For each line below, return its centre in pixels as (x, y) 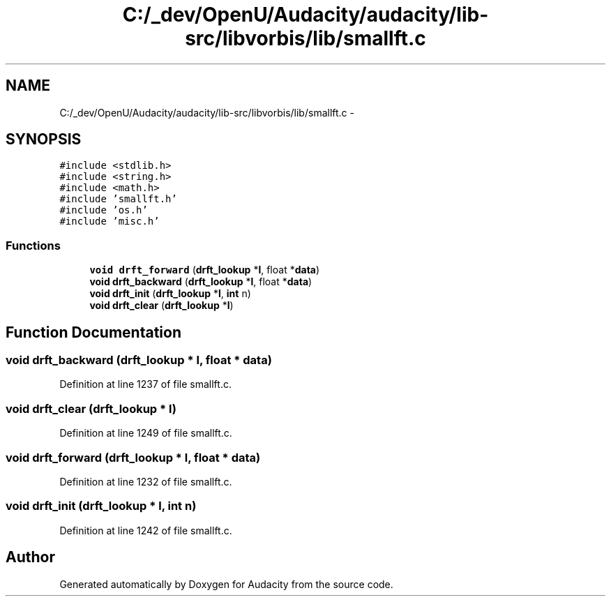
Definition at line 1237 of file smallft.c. (145, 384)
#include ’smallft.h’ (118, 199)
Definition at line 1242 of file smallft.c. (146, 530)
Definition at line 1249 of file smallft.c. (146, 433)
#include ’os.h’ (104, 210)
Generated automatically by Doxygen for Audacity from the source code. (226, 584)
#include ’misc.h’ (110, 221)
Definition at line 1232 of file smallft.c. (146, 481)
